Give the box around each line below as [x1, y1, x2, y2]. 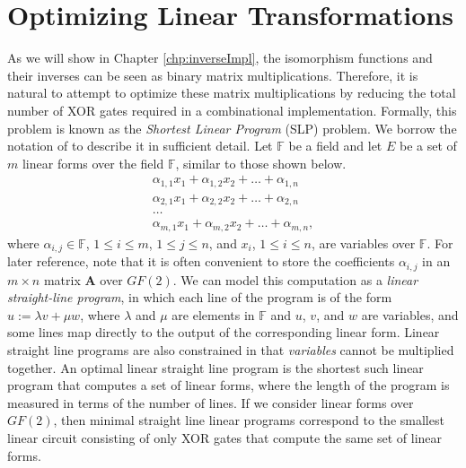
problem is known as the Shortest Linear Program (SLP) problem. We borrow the [7, 118, 457, 137]
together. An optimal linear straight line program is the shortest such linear [7, 358, 424, 377]
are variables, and [361, 305, 459, 324]
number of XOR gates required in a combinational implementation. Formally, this [7, 100, 457, 119]
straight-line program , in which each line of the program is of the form [7, 288, 392, 307]
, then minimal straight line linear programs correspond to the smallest [53, 411, 444, 429]
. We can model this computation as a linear [172, 270, 418, 289]
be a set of [399, 136, 457, 155]
